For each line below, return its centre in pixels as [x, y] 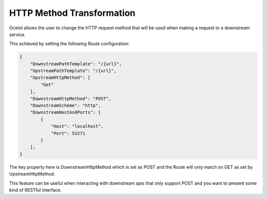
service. [17, 34]
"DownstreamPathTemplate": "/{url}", [76, 64]
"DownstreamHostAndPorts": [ [66, 112]
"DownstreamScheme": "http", [66, 106]
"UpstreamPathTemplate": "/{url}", [73, 71]
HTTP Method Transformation [72, 13]
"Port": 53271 [68, 133]
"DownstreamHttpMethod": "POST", [71, 99]
